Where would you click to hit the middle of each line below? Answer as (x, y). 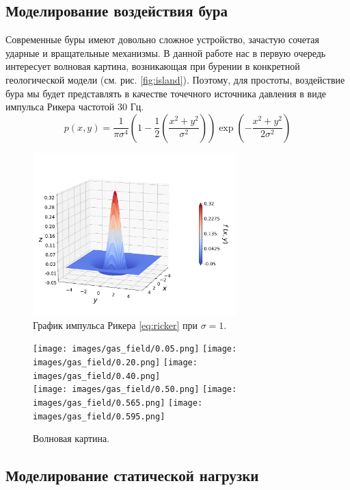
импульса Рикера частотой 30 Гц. (75, 107)
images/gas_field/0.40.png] (97, 376)
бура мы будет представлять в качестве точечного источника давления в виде (166, 93)
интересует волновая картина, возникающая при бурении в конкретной (153, 66)
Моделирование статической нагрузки (132, 475)
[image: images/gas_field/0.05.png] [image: (135, 349)
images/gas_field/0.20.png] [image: (115, 362)
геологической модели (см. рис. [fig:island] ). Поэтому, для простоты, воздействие (175, 79)
